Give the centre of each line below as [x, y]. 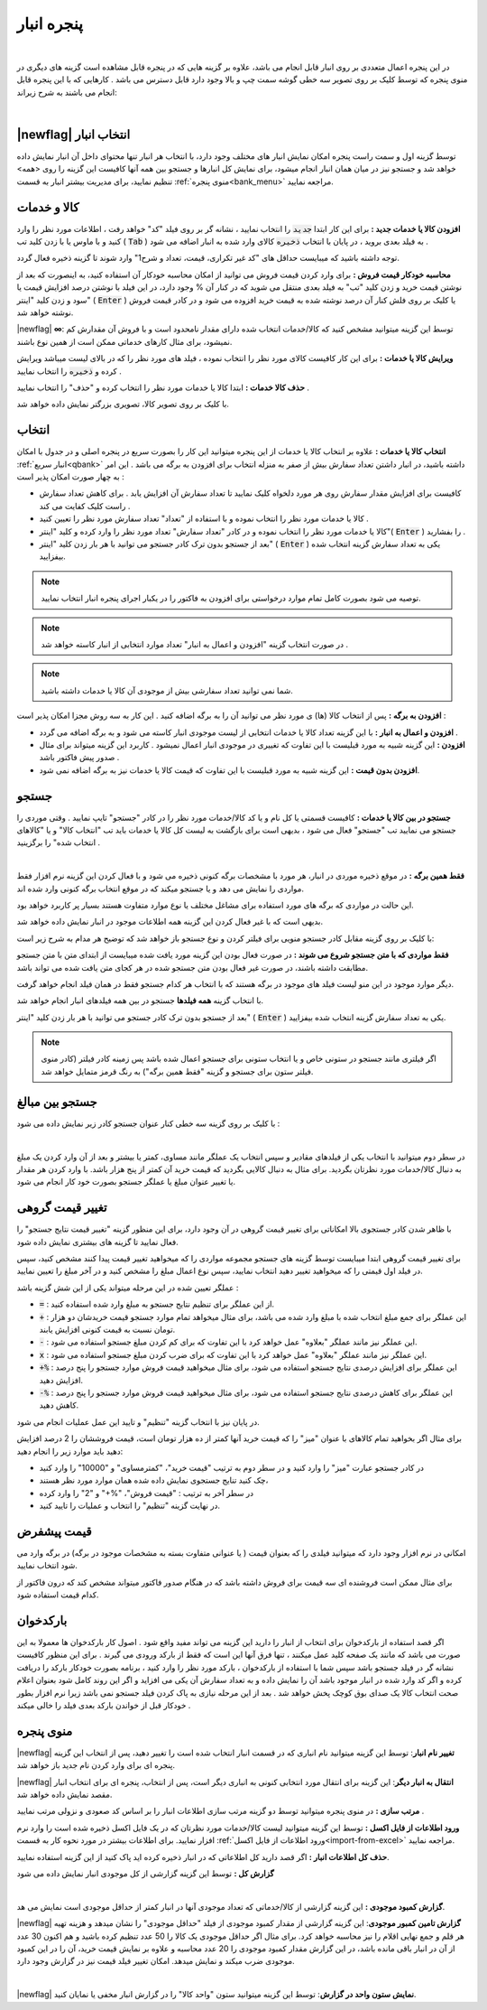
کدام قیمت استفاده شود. [58, 1595]
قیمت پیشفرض [54, 1531]
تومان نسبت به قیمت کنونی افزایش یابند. [107, 1329]
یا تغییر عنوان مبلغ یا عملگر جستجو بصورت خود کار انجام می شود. [126, 1182]
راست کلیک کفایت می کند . [85, 506]
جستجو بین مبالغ [57, 1102]
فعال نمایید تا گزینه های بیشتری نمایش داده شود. [98, 1242]
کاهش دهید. [59, 1405]
